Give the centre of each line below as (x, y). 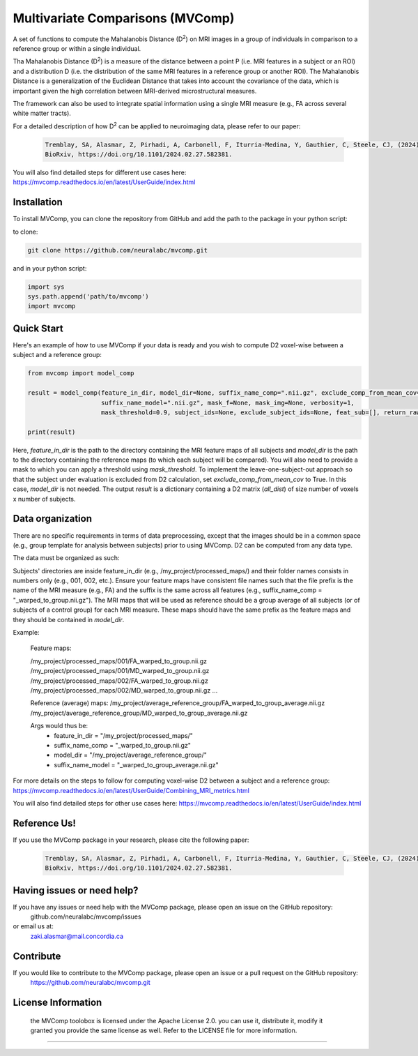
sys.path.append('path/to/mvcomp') (88, 297)
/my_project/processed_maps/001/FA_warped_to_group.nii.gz (119, 661)
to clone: (25, 232)
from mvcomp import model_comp (81, 374)
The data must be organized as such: (66, 558)
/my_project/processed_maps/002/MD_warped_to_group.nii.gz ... (124, 690)
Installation (38, 202)
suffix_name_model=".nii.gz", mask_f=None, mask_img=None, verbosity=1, (228, 402)
